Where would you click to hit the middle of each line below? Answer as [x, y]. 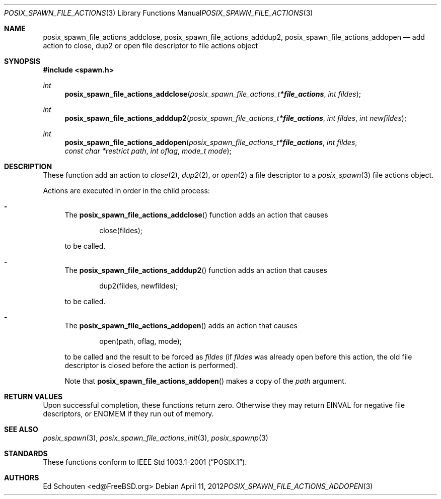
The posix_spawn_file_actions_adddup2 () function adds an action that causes [196, 270]
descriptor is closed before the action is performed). [151, 365]
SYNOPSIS [22, 61]
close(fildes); [121, 230]
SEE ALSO [21, 429]
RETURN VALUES [33, 397]
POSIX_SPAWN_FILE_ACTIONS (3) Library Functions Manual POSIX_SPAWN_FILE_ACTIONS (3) [159, 13]
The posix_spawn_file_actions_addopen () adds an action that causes [181, 326]
